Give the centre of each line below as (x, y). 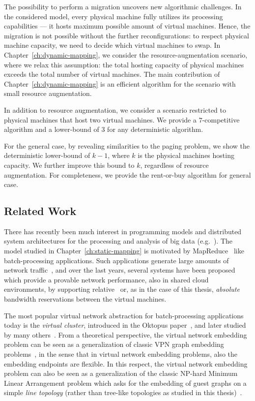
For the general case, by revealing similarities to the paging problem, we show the (127, 145)
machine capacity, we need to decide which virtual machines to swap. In (112, 45)
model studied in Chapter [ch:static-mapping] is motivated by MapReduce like (124, 251)
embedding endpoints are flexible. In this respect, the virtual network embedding (126, 363)
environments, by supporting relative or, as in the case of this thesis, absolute (122, 289)
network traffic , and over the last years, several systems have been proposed (120, 270)
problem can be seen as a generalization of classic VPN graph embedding (114, 344)
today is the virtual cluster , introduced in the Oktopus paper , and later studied (125, 325)
